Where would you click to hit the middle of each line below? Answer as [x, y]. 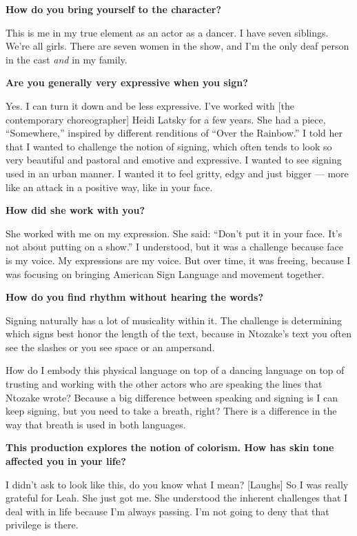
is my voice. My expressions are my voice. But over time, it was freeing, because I [178, 260]
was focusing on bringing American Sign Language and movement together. [165, 274]
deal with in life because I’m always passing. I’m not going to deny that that [167, 511]
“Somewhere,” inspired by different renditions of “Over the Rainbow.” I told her [174, 133]
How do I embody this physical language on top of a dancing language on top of [175, 370]
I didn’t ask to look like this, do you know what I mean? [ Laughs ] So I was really [177, 484]
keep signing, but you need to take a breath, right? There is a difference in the [171, 411]
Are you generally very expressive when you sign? [127, 82]
